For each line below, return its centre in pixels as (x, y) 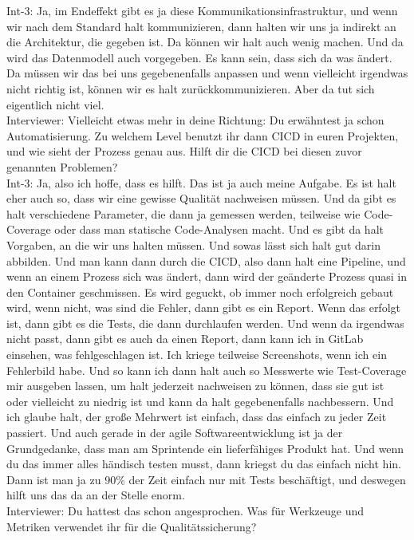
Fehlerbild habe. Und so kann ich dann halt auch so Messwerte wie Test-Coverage (207, 370)
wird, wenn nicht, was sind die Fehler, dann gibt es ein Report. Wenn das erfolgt (203, 307)
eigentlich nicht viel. (55, 104)
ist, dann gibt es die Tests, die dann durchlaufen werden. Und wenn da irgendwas (205, 323)
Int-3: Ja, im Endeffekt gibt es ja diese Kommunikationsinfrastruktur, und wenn (202, 10)
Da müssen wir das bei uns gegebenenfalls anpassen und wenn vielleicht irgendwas (207, 73)
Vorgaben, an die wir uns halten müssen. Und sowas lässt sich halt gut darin (193, 244)
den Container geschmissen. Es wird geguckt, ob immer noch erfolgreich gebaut (200, 292)
